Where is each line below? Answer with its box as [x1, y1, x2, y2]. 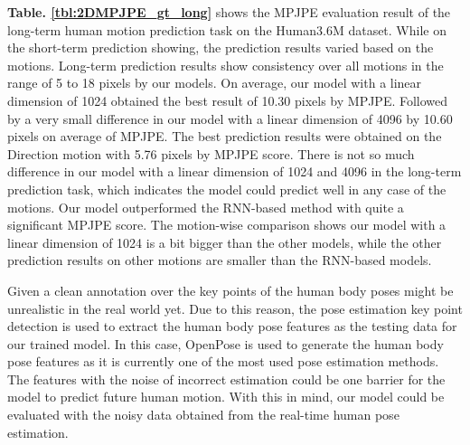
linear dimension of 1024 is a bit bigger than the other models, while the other [7, 232, 442, 251]
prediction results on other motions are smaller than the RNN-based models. [7, 251, 432, 270]
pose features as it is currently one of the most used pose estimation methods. [7, 352, 439, 371]
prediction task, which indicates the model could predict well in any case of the [7, 179, 446, 198]
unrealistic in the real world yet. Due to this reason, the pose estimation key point [7, 298, 463, 317]
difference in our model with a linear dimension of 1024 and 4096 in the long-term [7, 162, 462, 181]
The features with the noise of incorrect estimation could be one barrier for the [7, 369, 446, 388]
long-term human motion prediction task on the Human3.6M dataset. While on [7, 20, 446, 39]
